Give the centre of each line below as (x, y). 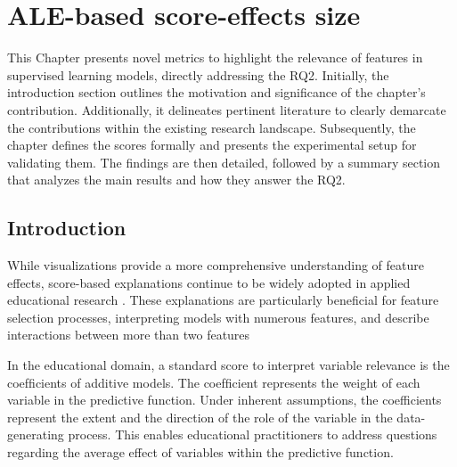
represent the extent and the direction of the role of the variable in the (200, 417)
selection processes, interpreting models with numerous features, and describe (218, 317)
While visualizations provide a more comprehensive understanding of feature (216, 265)
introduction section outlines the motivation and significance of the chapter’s (216, 92)
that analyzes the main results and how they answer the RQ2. (176, 180)
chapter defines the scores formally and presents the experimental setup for (212, 145)
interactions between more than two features (129, 335)
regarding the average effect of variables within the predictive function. (200, 452)
